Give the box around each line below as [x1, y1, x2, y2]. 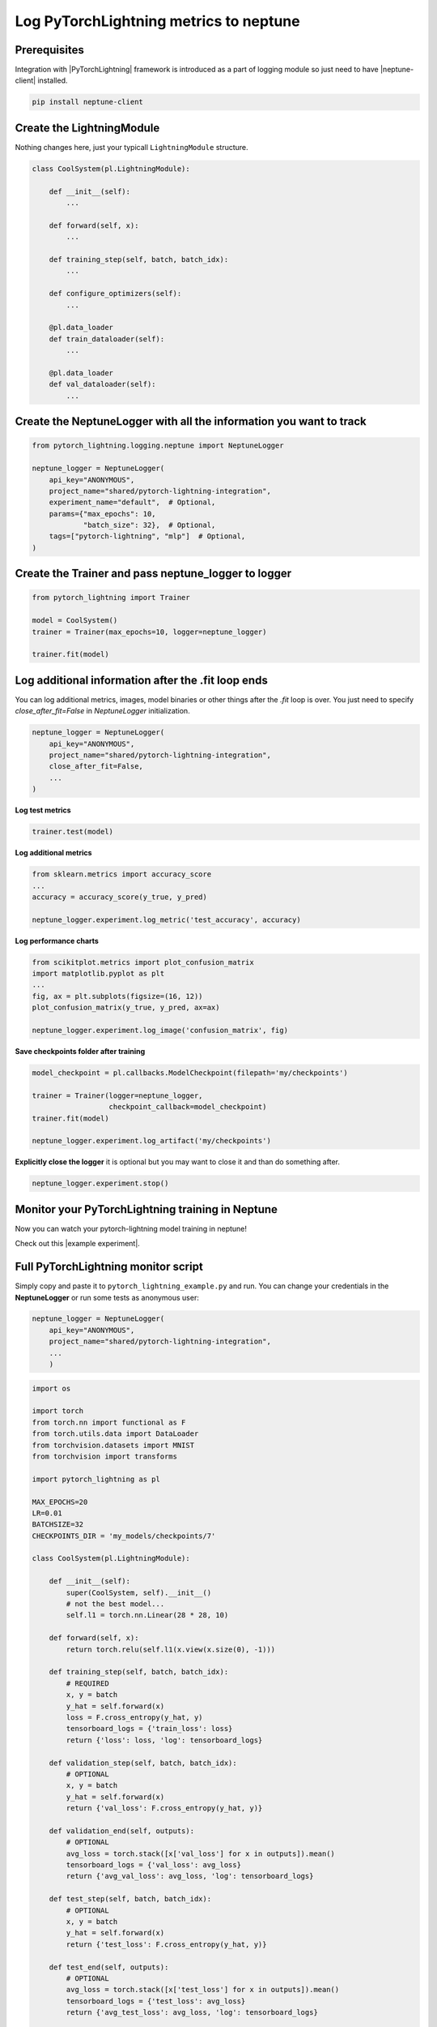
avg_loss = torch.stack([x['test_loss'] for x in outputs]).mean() [66, 1985, 340, 1995]
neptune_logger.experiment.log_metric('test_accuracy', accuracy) [32, 915, 301, 924]
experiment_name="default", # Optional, [49, 498, 216, 507]
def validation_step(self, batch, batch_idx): [49, 1758, 238, 1768]
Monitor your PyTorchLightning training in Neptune [15, 1202, 278, 1216]
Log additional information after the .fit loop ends [15, 673, 269, 687]
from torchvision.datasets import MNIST [32, 1440, 194, 1450]
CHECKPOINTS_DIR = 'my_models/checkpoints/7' [32, 1531, 216, 1541]
